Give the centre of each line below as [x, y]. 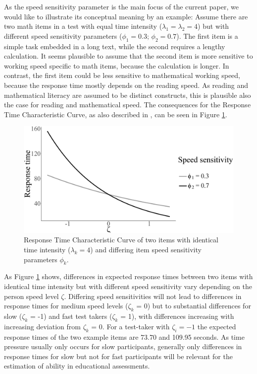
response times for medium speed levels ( [66, 306]
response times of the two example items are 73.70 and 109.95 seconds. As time [124, 337]
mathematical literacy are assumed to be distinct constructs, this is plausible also [128, 95]
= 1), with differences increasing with [177, 316]
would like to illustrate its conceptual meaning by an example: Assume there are [126, 16]
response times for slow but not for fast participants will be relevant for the [118, 356]
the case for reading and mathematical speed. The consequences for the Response [128, 105]
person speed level [31, 296]
